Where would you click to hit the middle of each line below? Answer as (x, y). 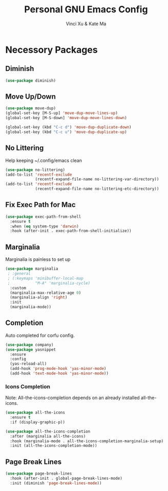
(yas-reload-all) (28, 364)
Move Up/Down (31, 97)
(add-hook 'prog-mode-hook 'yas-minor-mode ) (58, 369)
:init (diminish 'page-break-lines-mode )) (56, 483)
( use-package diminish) (31, 81)
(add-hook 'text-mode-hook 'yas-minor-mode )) (59, 373)
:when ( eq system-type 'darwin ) (45, 226)
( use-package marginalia (32, 269)
